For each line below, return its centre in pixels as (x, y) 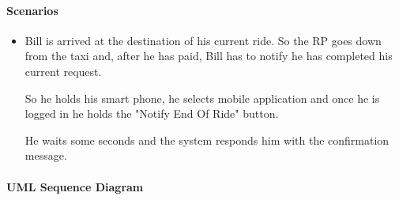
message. (46, 155)
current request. (63, 71)
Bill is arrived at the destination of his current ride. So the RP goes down (203, 40)
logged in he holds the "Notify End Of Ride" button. (152, 113)
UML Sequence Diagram (75, 186)
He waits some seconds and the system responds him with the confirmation (207, 140)
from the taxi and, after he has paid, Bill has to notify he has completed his (209, 56)
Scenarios (32, 10)
